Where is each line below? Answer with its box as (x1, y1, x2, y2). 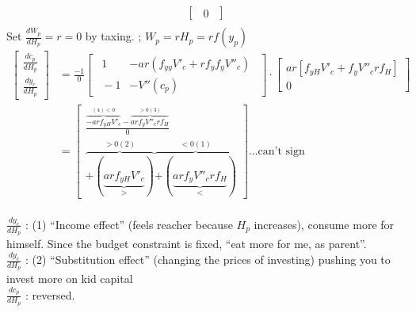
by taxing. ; (85, 28, 142, 44)
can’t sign (258, 145, 305, 157)
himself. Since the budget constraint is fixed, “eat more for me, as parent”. (6, 235, 367, 252)
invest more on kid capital (6, 270, 133, 287)
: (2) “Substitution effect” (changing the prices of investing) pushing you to (25, 251, 391, 268)
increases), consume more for (254, 216, 395, 232)
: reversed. (25, 286, 75, 303)
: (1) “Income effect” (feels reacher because (25, 216, 233, 232)
